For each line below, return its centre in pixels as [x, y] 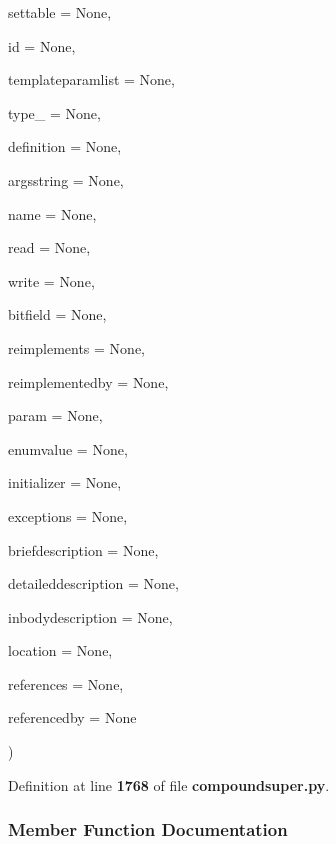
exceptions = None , [68, 515]
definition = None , [65, 146]
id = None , [42, 45]
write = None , [51, 280]
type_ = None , [54, 112]
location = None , [60, 650]
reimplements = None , [77, 347]
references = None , [66, 683]
